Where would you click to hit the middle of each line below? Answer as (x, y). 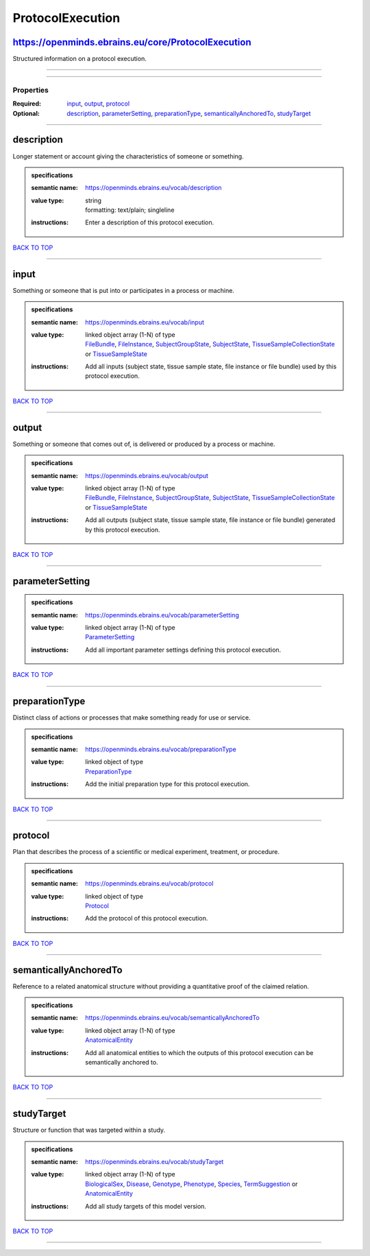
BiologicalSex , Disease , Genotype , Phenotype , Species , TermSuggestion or (192, 1184)
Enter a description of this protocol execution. (150, 222)
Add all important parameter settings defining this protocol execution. (183, 650)
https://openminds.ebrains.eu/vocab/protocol (149, 884)
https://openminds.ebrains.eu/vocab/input (145, 322)
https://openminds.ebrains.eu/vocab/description (153, 188)
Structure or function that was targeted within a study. (89, 1130)
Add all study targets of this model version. (146, 1206)
